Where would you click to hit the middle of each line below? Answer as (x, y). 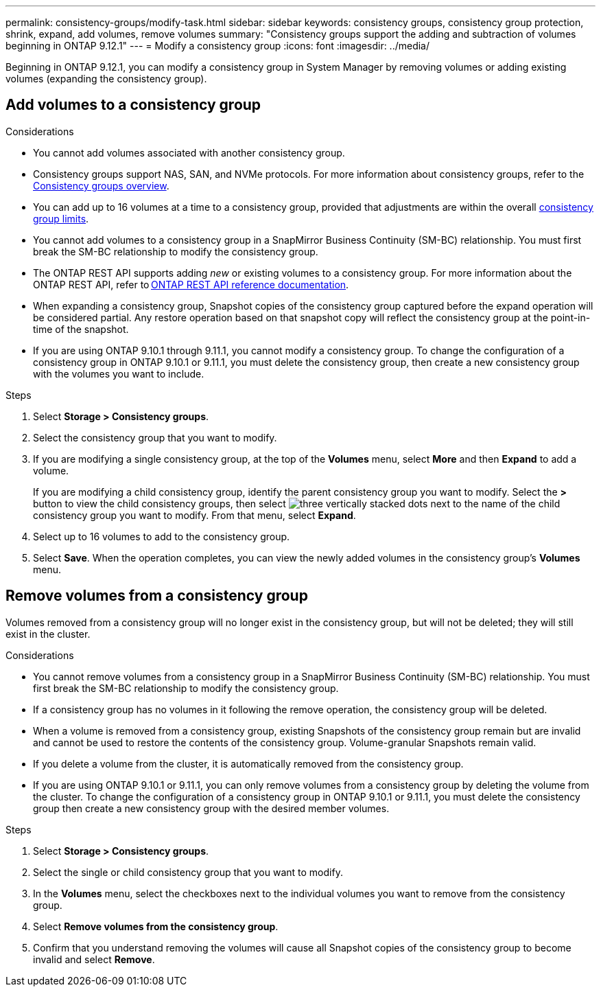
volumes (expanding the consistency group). (106, 79)
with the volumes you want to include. (119, 373)
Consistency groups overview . (101, 185)
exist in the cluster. (48, 634)
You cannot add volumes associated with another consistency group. (189, 152)
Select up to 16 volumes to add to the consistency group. (162, 536)
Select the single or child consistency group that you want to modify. (188, 872)
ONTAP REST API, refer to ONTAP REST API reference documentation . (191, 284)
